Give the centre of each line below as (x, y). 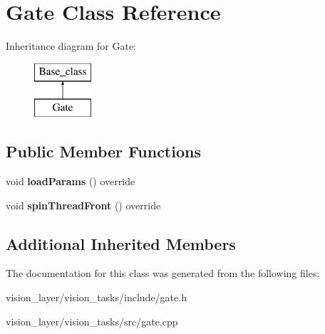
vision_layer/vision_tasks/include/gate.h (96, 297)
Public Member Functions (103, 151)
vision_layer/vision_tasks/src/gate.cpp (92, 321)
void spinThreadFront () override (83, 205)
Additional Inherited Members (121, 243)
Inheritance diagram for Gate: (71, 46)
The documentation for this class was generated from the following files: (163, 273)
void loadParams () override (71, 181)
